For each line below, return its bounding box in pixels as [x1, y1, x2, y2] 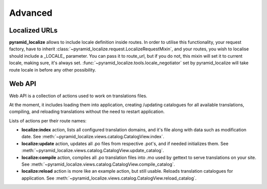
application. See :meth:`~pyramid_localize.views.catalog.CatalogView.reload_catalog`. [21, 175, 197, 181]
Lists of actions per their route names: [9, 117, 87, 123]
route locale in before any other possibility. [9, 67, 96, 73]
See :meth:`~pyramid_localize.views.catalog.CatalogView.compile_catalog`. [21, 161, 175, 167]
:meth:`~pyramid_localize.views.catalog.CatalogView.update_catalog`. [21, 148, 164, 153]
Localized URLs [9, 26, 58, 35]
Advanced [9, 7, 53, 18]
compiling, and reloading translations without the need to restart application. [9, 109, 165, 114]
